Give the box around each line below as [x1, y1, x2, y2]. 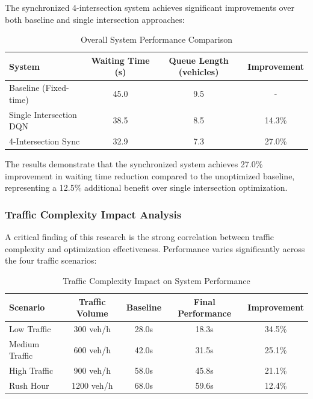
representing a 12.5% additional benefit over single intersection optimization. [5, 181, 288, 194]
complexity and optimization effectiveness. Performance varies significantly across [5, 242, 305, 255]
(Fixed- [42, 81, 69, 94]
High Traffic [9, 364, 54, 377]
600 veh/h [73, 343, 111, 356]
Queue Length [169, 54, 229, 66]
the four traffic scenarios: [5, 254, 97, 267]
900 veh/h [73, 364, 111, 377]
